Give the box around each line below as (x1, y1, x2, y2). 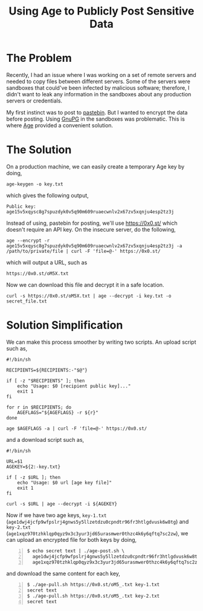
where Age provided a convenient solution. (6, 121, 114, 129)
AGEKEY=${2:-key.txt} (6, 464, 61, 470)
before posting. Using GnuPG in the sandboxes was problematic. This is (6, 115, 185, 122)
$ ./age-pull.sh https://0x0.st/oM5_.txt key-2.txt (27, 593, 160, 599)
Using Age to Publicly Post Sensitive (8, 4, 195, 18)
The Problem (6, 52, 72, 65)
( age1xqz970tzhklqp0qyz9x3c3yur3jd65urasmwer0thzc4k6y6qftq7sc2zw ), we (6, 529, 188, 537)
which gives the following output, (6, 192, 89, 199)
